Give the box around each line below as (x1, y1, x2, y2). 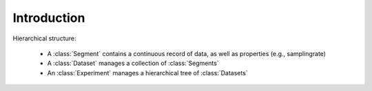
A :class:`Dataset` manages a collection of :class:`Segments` (47, 59, 220, 68)
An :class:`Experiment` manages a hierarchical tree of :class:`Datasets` (47, 68, 248, 77)
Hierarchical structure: (12, 34, 76, 42)
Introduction (12, 10, 85, 25)
